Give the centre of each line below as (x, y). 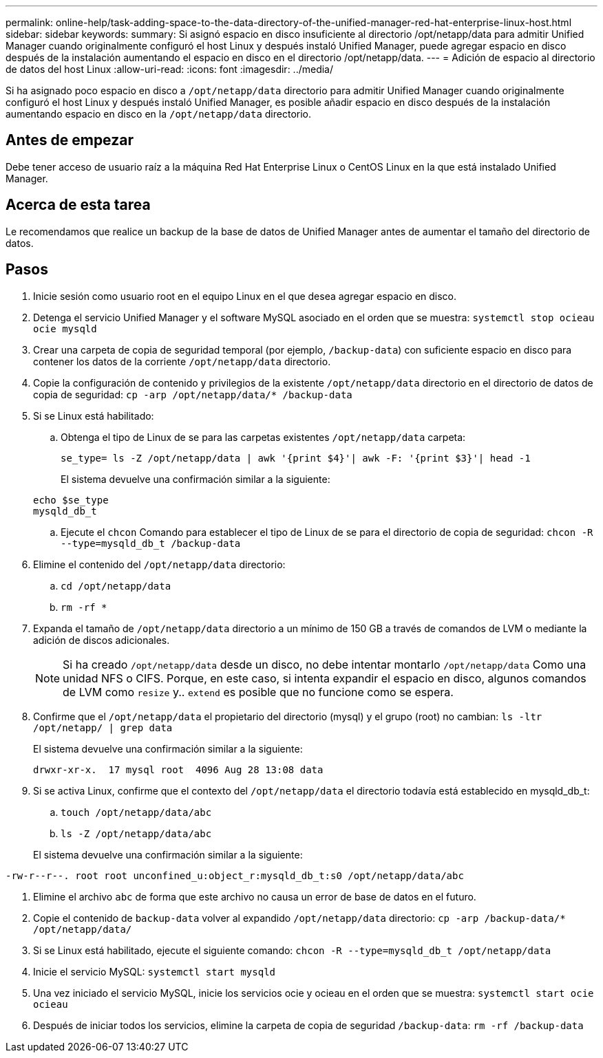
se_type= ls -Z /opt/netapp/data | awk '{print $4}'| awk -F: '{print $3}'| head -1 (296, 458)
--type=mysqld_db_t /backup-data (151, 543)
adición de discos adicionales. (102, 640)
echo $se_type (71, 500)
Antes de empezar (70, 140)
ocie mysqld (65, 328)
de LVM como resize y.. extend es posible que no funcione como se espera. (258, 692)
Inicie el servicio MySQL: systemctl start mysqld (155, 971)
